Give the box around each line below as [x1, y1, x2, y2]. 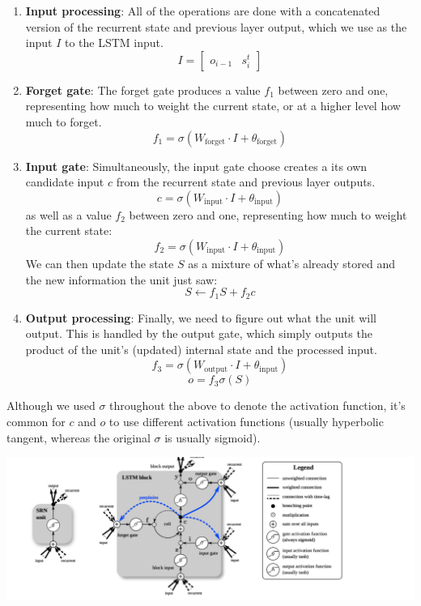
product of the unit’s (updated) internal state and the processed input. [25, 340, 377, 357]
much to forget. [25, 113, 102, 130]
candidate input [25, 173, 104, 190]
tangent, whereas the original [6, 429, 151, 446]
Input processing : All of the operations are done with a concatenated [25, 2, 381, 19]
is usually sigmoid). [164, 429, 261, 446]
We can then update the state [25, 254, 174, 271]
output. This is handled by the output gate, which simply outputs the [25, 325, 372, 342]
